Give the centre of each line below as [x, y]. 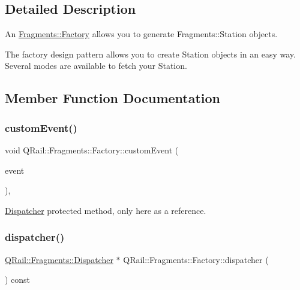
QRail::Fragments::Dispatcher [59, 259]
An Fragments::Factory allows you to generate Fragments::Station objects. [141, 34]
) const [18, 280]
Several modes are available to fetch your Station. [96, 66]
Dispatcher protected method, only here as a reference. [106, 210]
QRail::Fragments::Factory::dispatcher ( [196, 259]
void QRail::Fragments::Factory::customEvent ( [92, 149]
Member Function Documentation [113, 98]
